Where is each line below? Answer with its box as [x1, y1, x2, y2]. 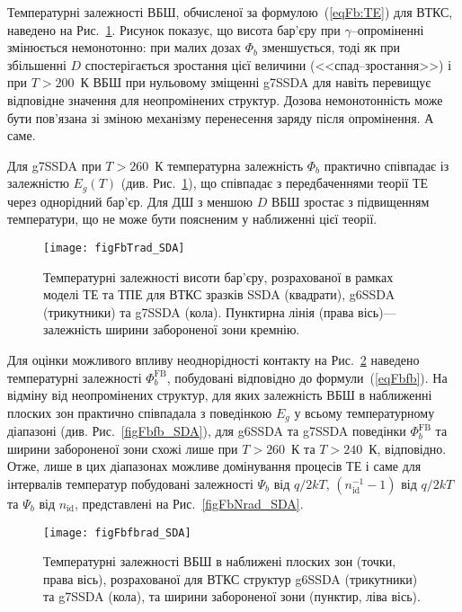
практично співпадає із [324, 155, 449, 174]
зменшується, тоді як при [262, 38, 401, 57]
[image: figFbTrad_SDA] [43, 241, 185, 254]
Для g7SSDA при [7, 155, 102, 174]
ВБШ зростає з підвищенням [271, 191, 430, 210]
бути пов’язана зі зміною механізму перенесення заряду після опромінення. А [7, 108, 434, 127]
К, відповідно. [369, 439, 447, 457]
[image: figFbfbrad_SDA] [43, 526, 191, 539]
